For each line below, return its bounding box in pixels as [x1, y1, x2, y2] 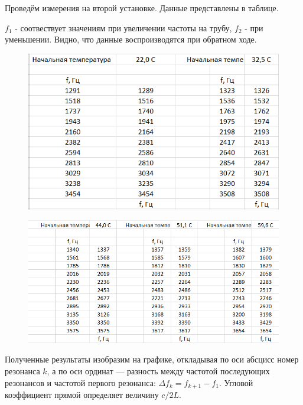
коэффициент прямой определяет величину [5, 388, 159, 401]
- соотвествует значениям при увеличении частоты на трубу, [15, 21, 232, 34]
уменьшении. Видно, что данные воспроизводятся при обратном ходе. [5, 33, 257, 45]
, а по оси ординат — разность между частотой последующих [47, 364, 270, 377]
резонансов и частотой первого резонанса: [5, 376, 156, 388]
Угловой [224, 376, 253, 388]
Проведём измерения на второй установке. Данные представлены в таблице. [5, 2, 279, 14]
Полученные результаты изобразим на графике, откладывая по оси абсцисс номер [5, 353, 299, 365]
